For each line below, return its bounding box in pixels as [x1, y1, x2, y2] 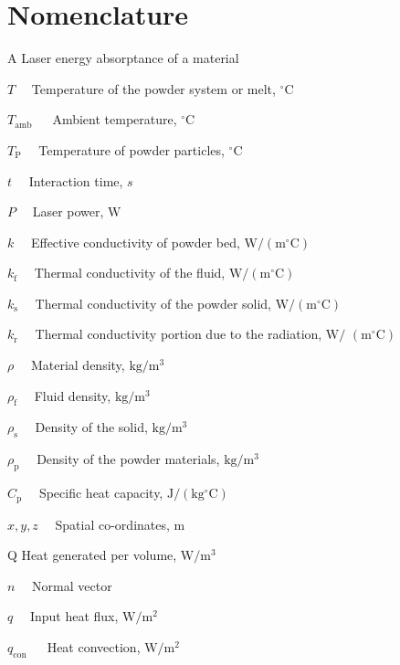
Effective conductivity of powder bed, [30, 232, 240, 251]
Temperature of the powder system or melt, [31, 79, 276, 98]
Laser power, [32, 202, 104, 221]
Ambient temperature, [52, 110, 177, 129]
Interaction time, [28, 171, 123, 190]
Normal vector [32, 575, 112, 595]
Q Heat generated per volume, [7, 545, 177, 565]
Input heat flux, [29, 607, 119, 626]
